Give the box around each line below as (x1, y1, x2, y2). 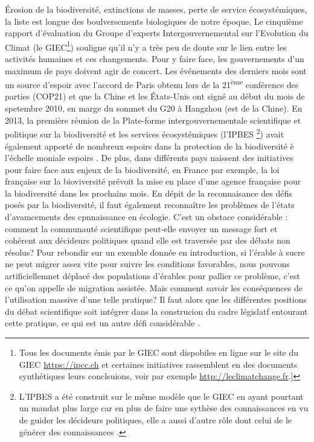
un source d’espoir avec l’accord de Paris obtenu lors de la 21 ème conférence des (5, 77, 299, 90)
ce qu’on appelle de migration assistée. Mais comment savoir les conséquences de (5, 281, 303, 294)
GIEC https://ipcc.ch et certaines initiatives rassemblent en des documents (19, 358, 298, 370)
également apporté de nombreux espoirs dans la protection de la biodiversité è (5, 139, 294, 152)
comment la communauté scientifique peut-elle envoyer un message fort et (5, 222, 278, 235)
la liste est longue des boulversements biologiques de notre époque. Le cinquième (5, 14, 303, 27)
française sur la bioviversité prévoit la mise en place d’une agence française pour (5, 175, 301, 188)
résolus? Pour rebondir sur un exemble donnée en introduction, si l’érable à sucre (5, 245, 305, 258)
